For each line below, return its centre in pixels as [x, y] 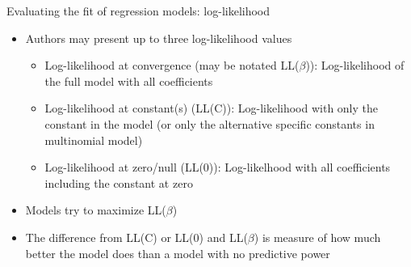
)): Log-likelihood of [355, 65]
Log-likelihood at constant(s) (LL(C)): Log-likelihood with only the [212, 108]
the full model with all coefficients [129, 81]
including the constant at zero [119, 182]
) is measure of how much [317, 237]
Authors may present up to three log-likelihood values [159, 38]
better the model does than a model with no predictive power [178, 253]
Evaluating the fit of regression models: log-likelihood [138, 11]
